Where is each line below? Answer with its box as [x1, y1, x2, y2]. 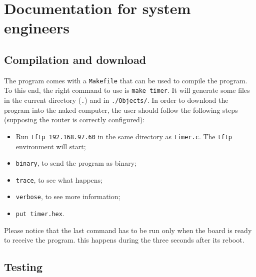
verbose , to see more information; [15, 191, 120, 202]
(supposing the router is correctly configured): [4, 114, 145, 125]
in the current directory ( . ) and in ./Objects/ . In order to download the [4, 95, 228, 105]
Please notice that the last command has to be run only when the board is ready [4, 225, 252, 235]
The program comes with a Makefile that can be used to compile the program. [4, 75, 247, 85]
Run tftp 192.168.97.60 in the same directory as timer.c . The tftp [15, 131, 232, 141]
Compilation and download [4, 51, 146, 67]
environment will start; [15, 141, 86, 151]
